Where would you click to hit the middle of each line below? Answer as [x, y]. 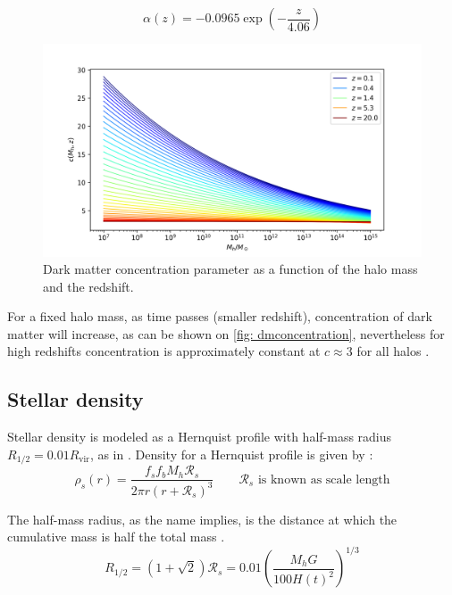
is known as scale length [324, 479]
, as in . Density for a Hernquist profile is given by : [231, 454]
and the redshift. [88, 286]
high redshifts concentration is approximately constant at [164, 351]
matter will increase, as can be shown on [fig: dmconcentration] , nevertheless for [226, 333]
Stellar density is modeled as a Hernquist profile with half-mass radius [200, 437]
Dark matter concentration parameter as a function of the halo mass [230, 269]
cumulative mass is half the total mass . [116, 537]
